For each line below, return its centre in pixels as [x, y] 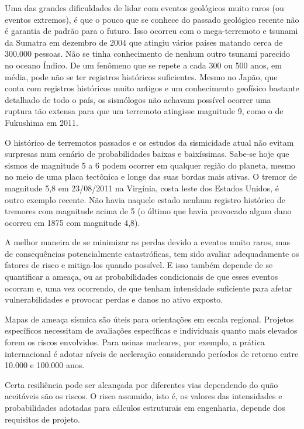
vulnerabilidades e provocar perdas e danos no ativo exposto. [114, 299]
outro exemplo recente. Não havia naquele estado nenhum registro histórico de [145, 199]
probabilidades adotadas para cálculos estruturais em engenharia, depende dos [145, 407]
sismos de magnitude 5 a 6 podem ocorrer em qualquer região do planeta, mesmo [150, 165]
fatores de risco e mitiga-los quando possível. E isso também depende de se [139, 265]
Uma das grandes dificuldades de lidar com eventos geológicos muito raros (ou [144, 8]
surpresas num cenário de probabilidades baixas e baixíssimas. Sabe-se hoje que [147, 154]
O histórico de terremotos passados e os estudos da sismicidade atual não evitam [149, 142]
